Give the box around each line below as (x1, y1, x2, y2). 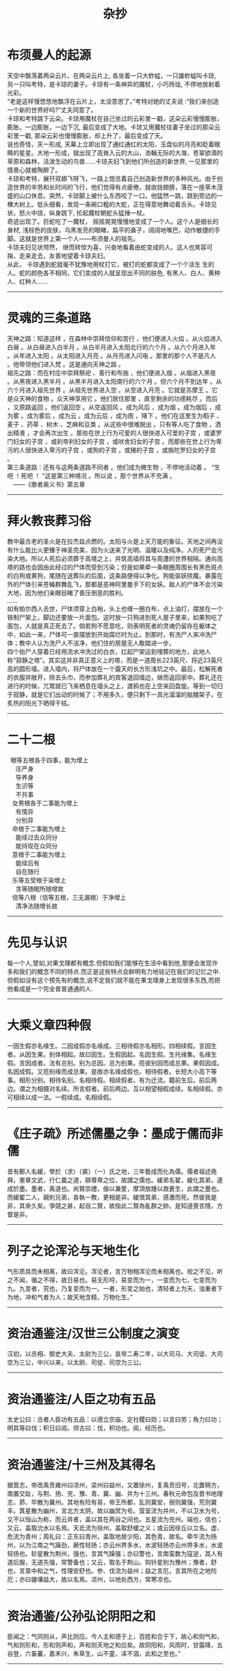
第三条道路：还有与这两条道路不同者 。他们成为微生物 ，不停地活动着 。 (7, 463, 210, 471)
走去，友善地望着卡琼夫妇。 (30, 251, 110, 259)
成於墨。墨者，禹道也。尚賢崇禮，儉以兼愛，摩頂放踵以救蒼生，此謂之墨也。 (7, 1184, 223, 1193)
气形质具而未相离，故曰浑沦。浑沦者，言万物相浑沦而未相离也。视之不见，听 (7, 1267, 223, 1275)
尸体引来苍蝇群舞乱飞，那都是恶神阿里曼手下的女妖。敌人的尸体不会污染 (18, 580, 223, 588)
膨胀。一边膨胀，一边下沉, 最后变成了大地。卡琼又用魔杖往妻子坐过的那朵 (7, 123, 214, 131)
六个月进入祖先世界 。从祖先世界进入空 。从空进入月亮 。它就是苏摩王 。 (7, 386, 212, 394)
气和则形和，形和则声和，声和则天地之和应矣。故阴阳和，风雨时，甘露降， (7, 1641, 217, 1649)
